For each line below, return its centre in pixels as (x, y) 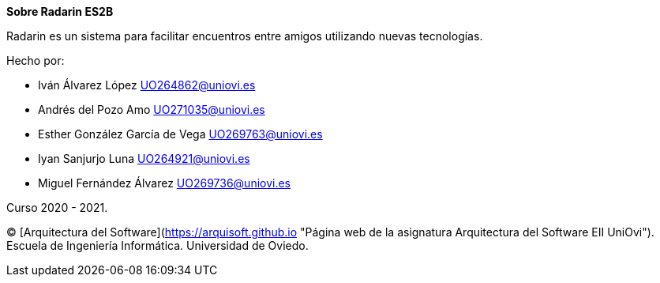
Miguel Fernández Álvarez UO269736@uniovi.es (165, 183)
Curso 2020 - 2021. (57, 208)
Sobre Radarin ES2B (60, 11)
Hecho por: (36, 60)
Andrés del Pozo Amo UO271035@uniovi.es (152, 109)
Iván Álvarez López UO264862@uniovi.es (147, 85)
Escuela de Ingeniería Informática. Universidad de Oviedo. (157, 245)
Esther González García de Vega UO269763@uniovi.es (180, 134)
